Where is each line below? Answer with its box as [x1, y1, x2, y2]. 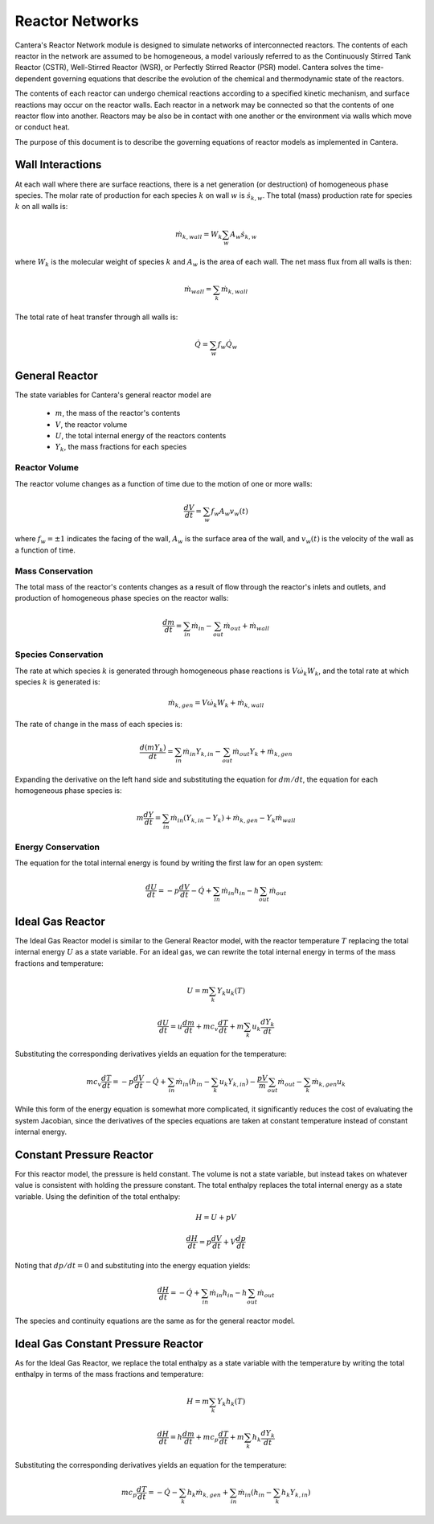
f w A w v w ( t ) [211, 507, 248, 518]
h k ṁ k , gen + [186, 1488, 229, 1499]
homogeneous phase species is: [14, 786, 122, 795]
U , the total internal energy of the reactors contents [55, 430, 227, 440]
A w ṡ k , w [230, 229, 257, 240]
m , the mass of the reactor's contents [55, 409, 181, 418]
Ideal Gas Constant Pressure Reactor [14, 1337, 204, 1350]
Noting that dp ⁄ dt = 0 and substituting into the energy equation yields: [14, 1261, 251, 1271]
